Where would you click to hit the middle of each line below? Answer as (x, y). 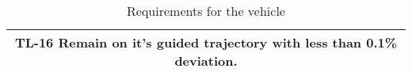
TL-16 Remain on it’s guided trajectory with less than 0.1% (206, 42)
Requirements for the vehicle (206, 11)
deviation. (206, 61)
